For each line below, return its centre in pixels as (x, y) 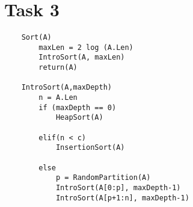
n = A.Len (58, 98)
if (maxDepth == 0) (78, 107)
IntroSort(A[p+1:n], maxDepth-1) (122, 198)
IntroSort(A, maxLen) (82, 57)
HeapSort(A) (79, 118)
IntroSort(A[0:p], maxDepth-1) (118, 187)
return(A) (58, 68)
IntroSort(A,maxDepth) (66, 88)
